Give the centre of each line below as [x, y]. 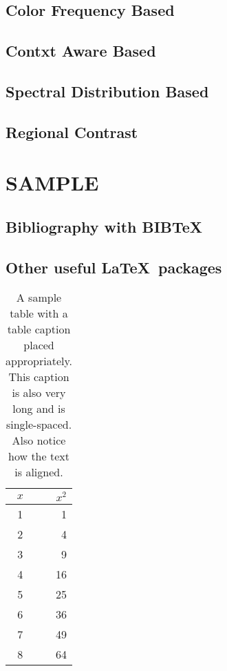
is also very [39, 393]
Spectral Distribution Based [107, 91]
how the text [39, 456]
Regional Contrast [72, 132]
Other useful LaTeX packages [114, 267]
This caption [39, 377]
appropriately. [39, 361]
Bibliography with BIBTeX [104, 226]
